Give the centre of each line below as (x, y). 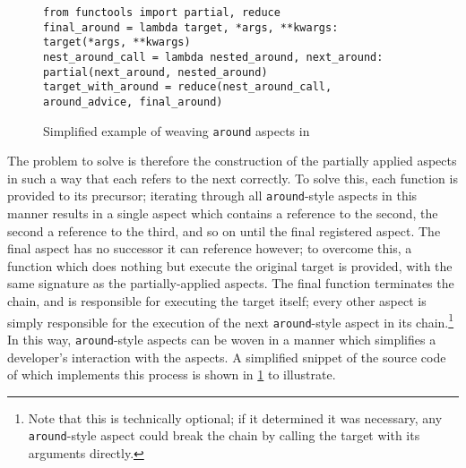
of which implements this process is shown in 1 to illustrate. (172, 374)
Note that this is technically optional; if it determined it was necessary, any (235, 417)
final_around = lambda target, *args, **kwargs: (191, 27)
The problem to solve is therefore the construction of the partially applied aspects (232, 161)
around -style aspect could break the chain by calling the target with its (224, 435)
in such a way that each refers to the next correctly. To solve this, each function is (233, 178)
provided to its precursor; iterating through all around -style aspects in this (212, 196)
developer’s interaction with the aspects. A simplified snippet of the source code (227, 357)
